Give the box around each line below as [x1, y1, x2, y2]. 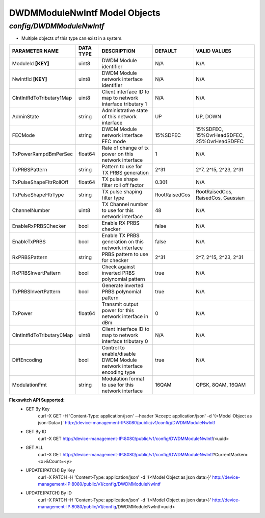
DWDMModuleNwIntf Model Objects [9, 7, 160, 18]
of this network [102, 113, 137, 120]
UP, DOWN [195, 113, 221, 120]
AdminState [12, 113, 39, 120]
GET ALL [26, 444, 44, 451]
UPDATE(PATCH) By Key [26, 467, 76, 473]
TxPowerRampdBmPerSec [12, 150, 73, 157]
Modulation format [102, 375, 145, 382]
